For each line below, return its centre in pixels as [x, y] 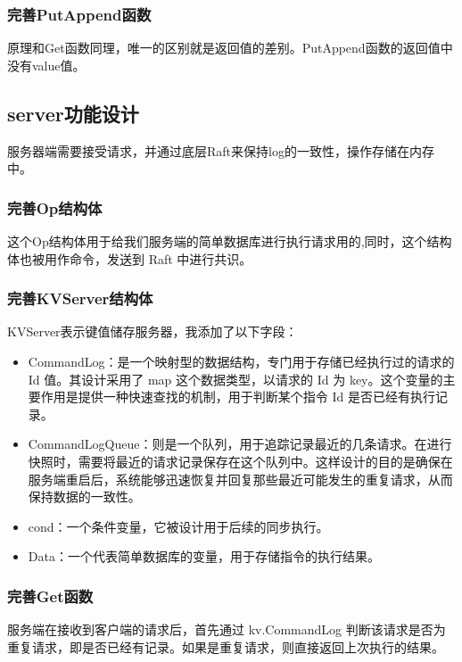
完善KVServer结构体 [80, 298]
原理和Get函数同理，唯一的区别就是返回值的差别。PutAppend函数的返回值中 [230, 48]
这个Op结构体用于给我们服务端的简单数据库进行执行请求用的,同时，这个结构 [230, 241]
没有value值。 [46, 65]
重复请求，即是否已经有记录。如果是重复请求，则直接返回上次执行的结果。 [226, 646]
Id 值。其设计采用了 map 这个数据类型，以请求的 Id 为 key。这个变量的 [235, 379]
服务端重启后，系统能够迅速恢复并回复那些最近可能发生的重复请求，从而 [240, 479]
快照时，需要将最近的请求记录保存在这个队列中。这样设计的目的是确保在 [240, 461]
